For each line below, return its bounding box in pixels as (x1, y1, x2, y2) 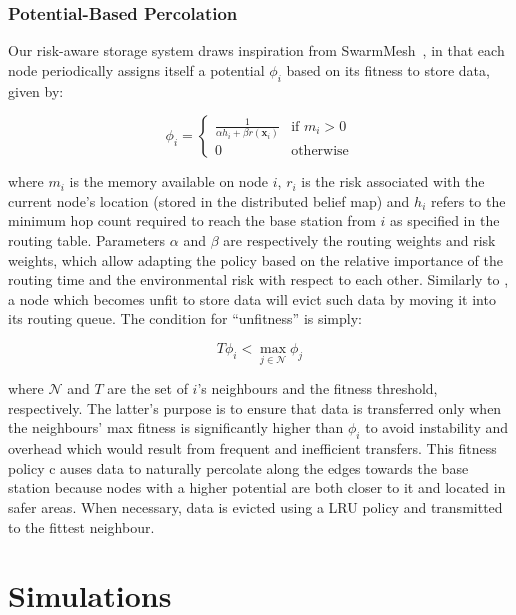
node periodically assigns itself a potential (8, 59, 265, 80)
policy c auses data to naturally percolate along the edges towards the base (8, 457, 469, 478)
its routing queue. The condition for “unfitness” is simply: (8, 308, 362, 329)
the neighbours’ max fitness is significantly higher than (8, 417, 344, 438)
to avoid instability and (365, 417, 509, 438)
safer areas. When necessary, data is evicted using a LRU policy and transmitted (8, 496, 503, 517)
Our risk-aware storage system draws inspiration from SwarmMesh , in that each (8, 40, 505, 61)
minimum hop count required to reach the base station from (8, 210, 376, 231)
